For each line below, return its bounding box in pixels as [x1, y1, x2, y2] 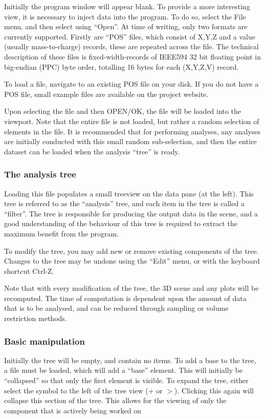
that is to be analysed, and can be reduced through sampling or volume [4, 303, 229, 313]
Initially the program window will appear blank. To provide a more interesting [4, 1, 250, 11]
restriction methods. [4, 313, 67, 324]
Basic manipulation [4, 334, 85, 347]
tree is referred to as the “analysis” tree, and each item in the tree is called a [4, 198, 245, 209]
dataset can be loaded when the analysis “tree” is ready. [4, 146, 180, 156]
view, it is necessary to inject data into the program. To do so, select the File [4, 11, 246, 22]
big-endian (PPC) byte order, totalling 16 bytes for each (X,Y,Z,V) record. [4, 61, 239, 72]
